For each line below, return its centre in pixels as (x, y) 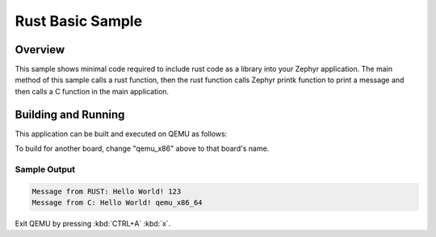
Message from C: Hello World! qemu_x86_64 (117, 203)
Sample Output (45, 169)
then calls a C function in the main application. (92, 91)
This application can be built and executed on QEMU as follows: (121, 134)
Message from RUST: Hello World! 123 (107, 191)
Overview (40, 50)
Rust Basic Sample (79, 21)
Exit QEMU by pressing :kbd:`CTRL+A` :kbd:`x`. (93, 224)
